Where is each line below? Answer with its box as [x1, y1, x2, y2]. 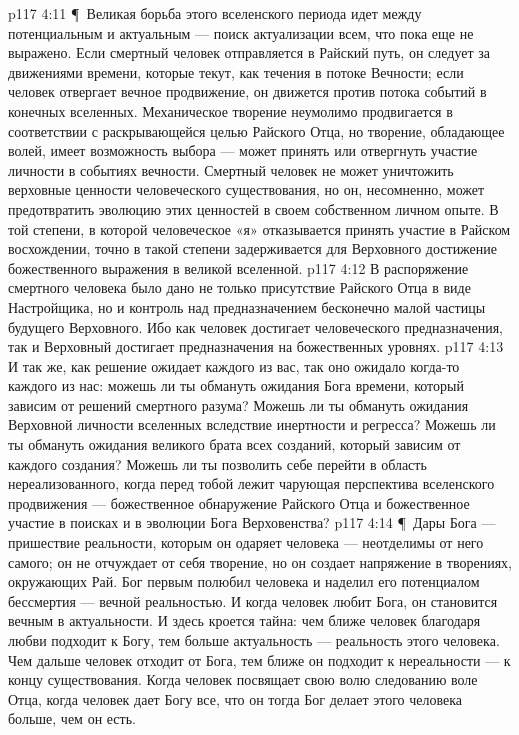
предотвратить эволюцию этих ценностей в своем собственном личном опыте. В [8, 198, 499, 219]
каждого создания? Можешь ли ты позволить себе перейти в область [8, 453, 427, 474]
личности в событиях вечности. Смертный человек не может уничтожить [8, 159, 454, 180]
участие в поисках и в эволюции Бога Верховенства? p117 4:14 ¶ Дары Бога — [8, 512, 496, 533]
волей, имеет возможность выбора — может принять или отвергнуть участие [8, 140, 478, 161]
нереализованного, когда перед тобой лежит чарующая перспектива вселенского [8, 473, 495, 494]
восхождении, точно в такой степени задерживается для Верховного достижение [8, 238, 498, 259]
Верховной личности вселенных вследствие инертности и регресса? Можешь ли [8, 414, 496, 435]
